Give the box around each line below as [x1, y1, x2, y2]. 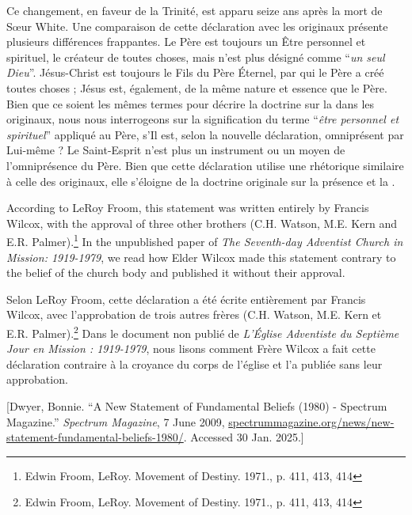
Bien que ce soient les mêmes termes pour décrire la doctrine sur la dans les [6, 95, 375, 112]
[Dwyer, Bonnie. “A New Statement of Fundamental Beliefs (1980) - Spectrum [6, 397, 387, 414]
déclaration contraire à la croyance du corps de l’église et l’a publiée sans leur [6, 355, 383, 372]
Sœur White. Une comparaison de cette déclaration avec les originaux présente [6, 17, 388, 34]
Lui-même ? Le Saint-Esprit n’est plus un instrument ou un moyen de [6, 142, 345, 158]
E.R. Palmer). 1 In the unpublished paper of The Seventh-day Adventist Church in [6, 231, 403, 249]
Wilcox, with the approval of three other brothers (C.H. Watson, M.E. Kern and [6, 214, 397, 231]
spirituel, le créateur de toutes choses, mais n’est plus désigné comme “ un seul [6, 48, 385, 65]
